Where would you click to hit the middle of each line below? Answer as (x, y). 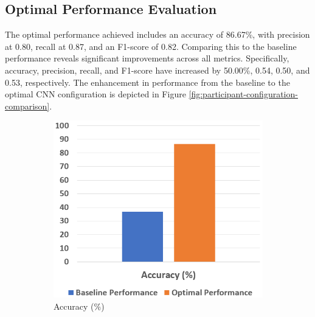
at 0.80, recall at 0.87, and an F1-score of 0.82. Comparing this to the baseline (151, 46)
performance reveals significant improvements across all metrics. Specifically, (147, 58)
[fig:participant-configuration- (243, 94)
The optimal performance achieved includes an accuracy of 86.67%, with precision (157, 34)
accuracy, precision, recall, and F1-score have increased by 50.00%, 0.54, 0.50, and (157, 70)
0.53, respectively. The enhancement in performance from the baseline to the (147, 82)
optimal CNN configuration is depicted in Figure (95, 94)
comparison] (27, 106)
